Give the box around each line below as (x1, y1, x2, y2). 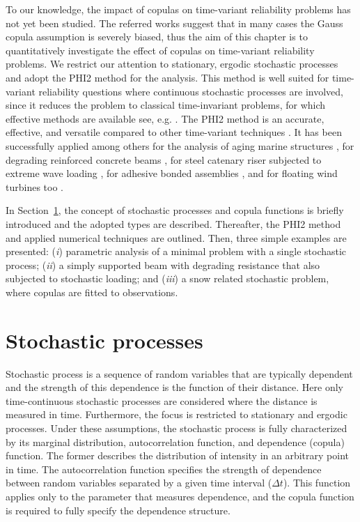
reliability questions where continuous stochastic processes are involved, (38, 84, 343, 98)
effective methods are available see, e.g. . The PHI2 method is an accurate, (6, 111, 324, 125)
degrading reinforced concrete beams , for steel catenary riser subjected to (6, 152, 322, 167)
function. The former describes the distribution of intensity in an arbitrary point (6, 448, 349, 463)
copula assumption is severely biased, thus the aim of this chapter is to (6, 29, 308, 44)
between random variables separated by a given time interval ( (6, 475, 272, 490)
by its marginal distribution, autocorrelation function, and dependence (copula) (6, 434, 345, 449)
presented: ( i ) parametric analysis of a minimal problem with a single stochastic (6, 244, 347, 259)
